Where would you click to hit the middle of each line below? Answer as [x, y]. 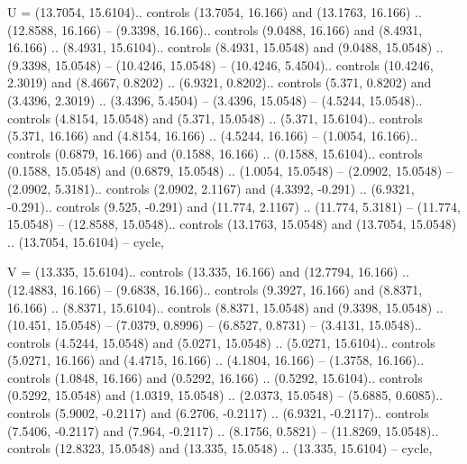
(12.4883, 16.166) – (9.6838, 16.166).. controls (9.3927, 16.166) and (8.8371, [215, 289]
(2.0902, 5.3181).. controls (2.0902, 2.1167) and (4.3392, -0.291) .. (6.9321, [211, 188]
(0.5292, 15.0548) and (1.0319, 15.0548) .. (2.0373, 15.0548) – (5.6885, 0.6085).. [225, 395]
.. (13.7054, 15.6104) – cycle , [86, 241]
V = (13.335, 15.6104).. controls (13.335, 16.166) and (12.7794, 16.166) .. [208, 272]
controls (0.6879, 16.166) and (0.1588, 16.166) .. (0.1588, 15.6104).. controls [215, 153]
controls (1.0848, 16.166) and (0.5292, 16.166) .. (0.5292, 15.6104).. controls [215, 377]
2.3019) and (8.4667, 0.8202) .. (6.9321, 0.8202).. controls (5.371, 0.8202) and [220, 82]
